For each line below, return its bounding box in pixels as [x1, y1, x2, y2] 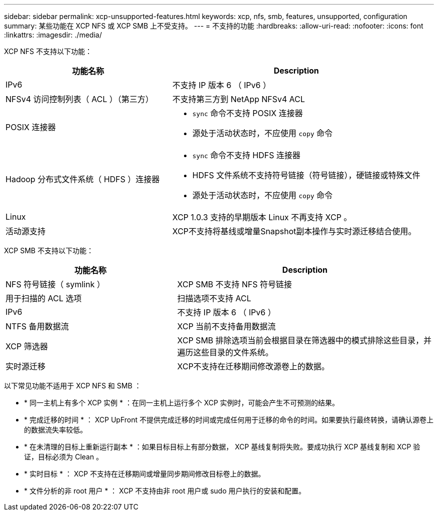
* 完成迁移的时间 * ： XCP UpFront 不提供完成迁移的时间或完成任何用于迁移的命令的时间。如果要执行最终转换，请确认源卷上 [24, 415, 434, 424]
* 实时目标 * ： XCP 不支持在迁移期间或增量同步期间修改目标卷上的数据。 [24, 469, 265, 478]
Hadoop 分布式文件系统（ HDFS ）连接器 [5, 174, 160, 184]
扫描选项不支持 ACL [177, 293, 251, 303]
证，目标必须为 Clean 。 [24, 452, 103, 461]
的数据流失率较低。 [24, 425, 87, 434]
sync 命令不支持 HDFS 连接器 [192, 150, 300, 160]
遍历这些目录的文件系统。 [177, 347, 273, 357]
